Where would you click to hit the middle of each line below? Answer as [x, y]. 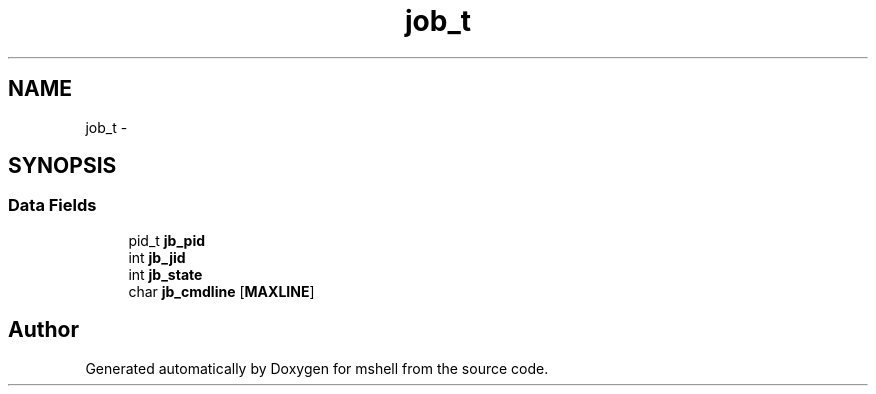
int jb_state [165, 274]
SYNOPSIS [62, 166]
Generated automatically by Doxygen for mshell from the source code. [317, 368]
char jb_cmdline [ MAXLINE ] [221, 291]
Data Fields [52, 205]
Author [43, 330]
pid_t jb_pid [167, 240]
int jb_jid [157, 257]
